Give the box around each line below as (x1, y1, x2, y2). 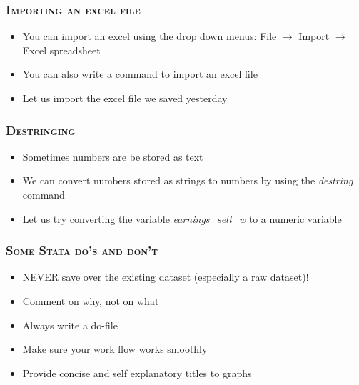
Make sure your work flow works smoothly (22, 341, 208, 356)
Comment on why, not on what (22, 294, 159, 308)
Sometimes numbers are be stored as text (22, 149, 203, 164)
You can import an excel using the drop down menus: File (22, 29, 277, 44)
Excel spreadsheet (22, 42, 101, 57)
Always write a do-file (22, 317, 118, 332)
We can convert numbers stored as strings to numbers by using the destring (22, 173, 353, 188)
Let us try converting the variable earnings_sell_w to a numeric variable (22, 211, 342, 226)
